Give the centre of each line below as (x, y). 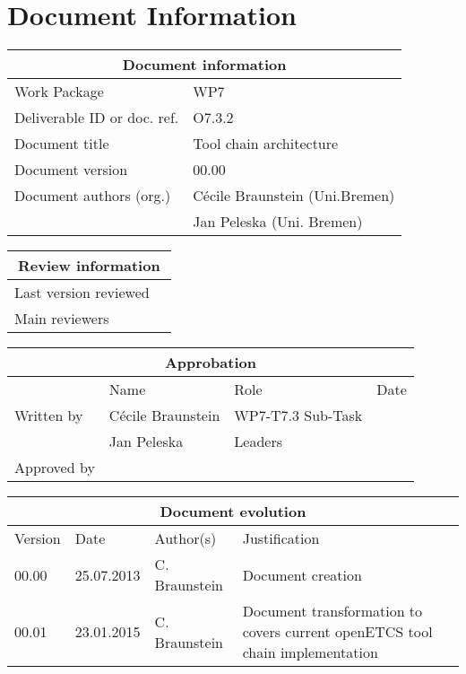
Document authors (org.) (93, 196)
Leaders (258, 442)
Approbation (210, 363)
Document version (71, 170)
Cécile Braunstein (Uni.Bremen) (294, 196)
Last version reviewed (82, 293)
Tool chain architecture (266, 144)
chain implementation (310, 652)
